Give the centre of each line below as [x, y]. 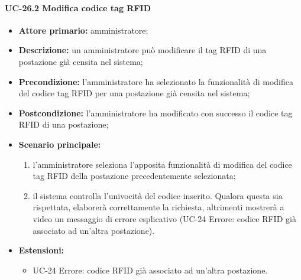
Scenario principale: [60, 144]
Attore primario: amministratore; [83, 30]
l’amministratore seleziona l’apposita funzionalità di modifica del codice [162, 164]
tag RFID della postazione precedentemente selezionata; [134, 176]
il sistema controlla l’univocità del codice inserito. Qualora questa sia [158, 195]
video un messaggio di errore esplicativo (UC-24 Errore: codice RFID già [164, 218]
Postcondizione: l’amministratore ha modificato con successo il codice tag [156, 113]
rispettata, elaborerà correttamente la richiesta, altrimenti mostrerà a [158, 207]
